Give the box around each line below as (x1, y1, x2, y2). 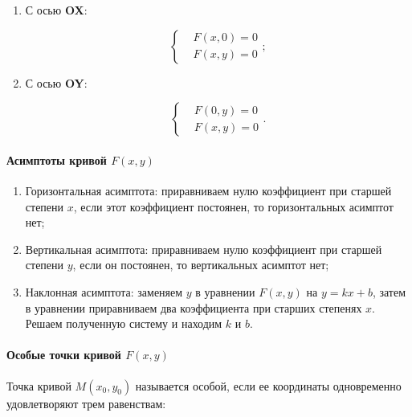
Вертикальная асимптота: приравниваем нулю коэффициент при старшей (25, 240, 382, 257)
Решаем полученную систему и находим (25, 315, 222, 332)
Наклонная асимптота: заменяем (25, 283, 183, 300)
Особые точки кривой (6, 346, 121, 363)
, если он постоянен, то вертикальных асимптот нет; (72, 256, 329, 273)
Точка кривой (6, 377, 71, 394)
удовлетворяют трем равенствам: (6, 395, 166, 411)
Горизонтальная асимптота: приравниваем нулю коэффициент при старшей (25, 182, 392, 198)
